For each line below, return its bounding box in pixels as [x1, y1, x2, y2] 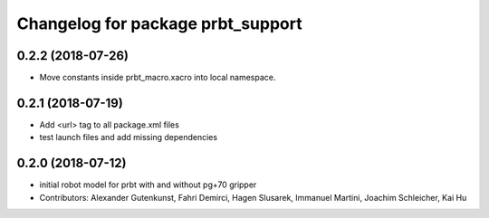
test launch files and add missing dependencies [39, 132, 217, 143]
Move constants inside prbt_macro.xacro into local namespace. [39, 72, 276, 83]
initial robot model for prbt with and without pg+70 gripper [39, 179, 257, 190]
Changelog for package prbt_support [16, 14, 302, 33]
